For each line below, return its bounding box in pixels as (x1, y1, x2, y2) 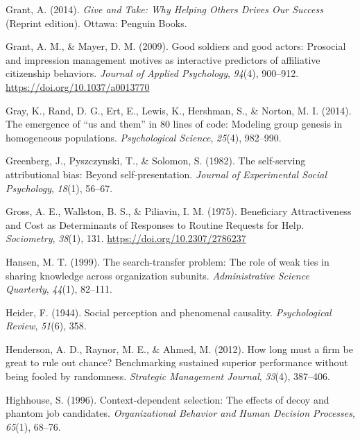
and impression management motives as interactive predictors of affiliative (6, 52, 320, 67)
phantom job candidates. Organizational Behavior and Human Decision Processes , (6, 406, 355, 420)
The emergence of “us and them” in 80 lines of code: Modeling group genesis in (6, 117, 343, 131)
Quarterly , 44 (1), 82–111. (6, 282, 112, 296)
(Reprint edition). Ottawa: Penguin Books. (6, 15, 187, 30)
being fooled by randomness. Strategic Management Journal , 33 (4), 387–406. (6, 369, 330, 384)
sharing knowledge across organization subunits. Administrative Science (6, 268, 309, 282)
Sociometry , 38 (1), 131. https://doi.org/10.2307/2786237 (6, 231, 246, 246)
